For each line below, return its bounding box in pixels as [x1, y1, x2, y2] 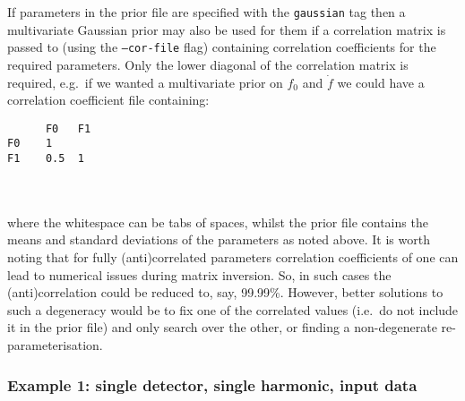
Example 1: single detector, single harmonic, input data [7, 373, 418, 396]
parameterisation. [7, 336, 103, 354]
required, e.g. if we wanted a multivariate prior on [7, 73, 283, 91]
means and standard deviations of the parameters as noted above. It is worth [7, 230, 430, 249]
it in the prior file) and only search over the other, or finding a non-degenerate [7, 318, 437, 337]
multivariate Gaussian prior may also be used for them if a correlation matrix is [7, 20, 446, 38]
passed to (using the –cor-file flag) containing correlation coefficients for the [7, 38, 436, 56]
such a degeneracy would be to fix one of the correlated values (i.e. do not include [7, 300, 459, 319]
